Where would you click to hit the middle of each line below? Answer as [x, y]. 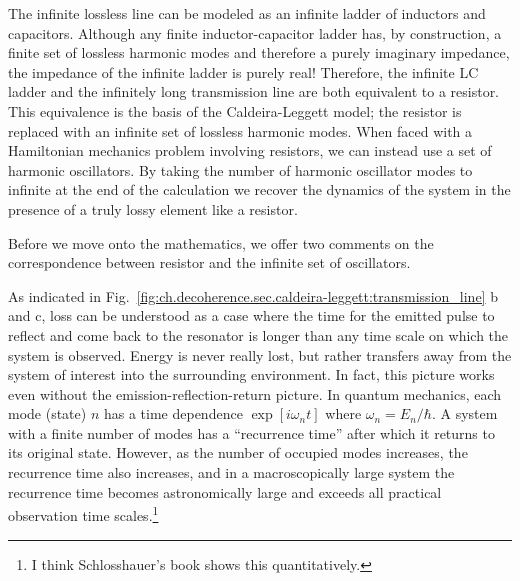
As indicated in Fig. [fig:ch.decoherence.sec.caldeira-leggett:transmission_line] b [253, 295]
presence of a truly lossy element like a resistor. [153, 208]
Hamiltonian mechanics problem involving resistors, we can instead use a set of [250, 150]
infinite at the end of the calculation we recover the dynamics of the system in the [259, 189]
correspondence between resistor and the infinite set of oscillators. [209, 262]
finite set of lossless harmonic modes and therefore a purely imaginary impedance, [259, 52]
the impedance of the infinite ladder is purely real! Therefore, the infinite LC [243, 71]
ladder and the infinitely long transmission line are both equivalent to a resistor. [254, 91]
